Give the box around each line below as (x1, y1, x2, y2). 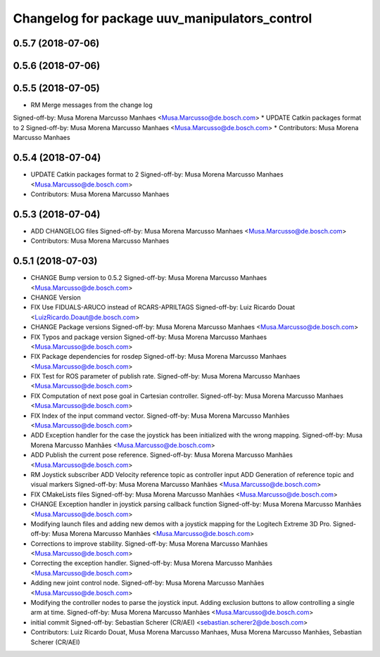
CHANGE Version (30, 293, 81, 302)
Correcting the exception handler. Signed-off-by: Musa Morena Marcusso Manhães (30, 559, 273, 568)
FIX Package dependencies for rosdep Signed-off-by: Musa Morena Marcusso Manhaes (30, 352, 287, 361)
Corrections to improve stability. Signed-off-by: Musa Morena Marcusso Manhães (30, 539, 268, 548)
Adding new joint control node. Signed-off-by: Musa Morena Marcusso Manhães (30, 579, 265, 587)
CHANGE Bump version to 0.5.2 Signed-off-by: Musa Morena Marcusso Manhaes (30, 274, 267, 282)
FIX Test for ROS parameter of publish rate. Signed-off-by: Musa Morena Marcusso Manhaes (30, 372, 300, 381)
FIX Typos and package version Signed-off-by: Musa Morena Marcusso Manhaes (30, 333, 267, 341)
